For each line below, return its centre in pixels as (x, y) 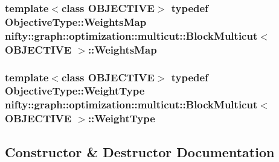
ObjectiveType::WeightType (75, 91)
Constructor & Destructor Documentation (140, 151)
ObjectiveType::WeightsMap (76, 21)
